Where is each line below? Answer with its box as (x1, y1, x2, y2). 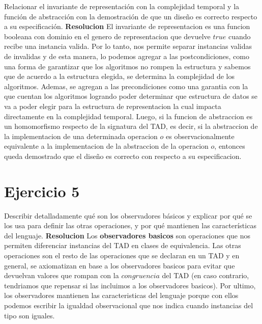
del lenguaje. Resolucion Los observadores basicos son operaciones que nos (4, 230, 251, 240)
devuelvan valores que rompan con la (4, 270, 119, 281)
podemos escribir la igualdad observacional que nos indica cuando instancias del (4, 300, 253, 310)
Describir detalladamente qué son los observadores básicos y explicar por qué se (4, 210, 252, 221)
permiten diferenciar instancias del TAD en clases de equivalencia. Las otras (4, 240, 241, 251)
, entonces (214, 141, 245, 151)
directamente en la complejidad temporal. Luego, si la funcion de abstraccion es (4, 111, 253, 121)
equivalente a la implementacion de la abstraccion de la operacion (4, 141, 209, 151)
